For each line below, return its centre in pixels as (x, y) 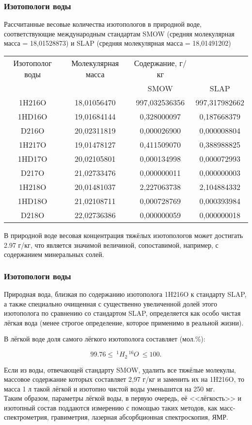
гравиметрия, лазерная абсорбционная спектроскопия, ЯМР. (140, 417)
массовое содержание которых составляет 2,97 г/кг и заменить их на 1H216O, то (124, 379)
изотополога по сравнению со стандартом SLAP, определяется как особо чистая (122, 313)
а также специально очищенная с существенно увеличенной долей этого (110, 303)
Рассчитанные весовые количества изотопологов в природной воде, (103, 24)
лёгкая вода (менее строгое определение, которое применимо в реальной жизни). (124, 322)
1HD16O (32, 116)
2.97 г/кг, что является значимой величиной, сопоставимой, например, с (111, 245)
